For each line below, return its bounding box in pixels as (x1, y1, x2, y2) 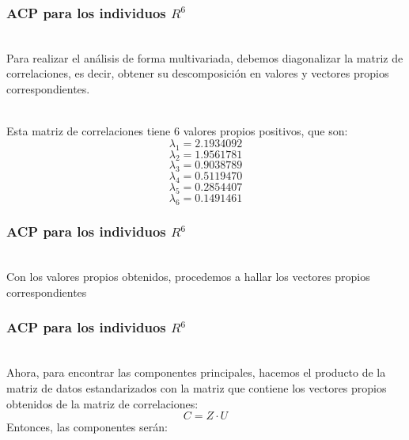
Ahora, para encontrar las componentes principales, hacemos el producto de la (6, 364, 386, 381)
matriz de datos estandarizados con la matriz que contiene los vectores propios (6, 379, 387, 396)
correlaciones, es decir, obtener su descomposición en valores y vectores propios (6, 65, 389, 82)
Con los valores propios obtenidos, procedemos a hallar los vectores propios (6, 268, 370, 285)
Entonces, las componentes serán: (6, 419, 168, 435)
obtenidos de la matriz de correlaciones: (6, 395, 199, 412)
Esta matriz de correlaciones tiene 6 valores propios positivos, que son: (6, 123, 348, 139)
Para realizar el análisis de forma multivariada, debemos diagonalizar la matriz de (6, 49, 403, 66)
